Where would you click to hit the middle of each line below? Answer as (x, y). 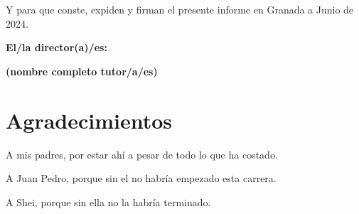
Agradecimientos (89, 120)
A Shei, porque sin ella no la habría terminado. (108, 202)
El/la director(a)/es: (57, 47)
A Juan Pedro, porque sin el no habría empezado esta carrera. (141, 178)
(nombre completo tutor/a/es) (82, 71)
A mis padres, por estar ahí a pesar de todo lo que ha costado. (142, 154)
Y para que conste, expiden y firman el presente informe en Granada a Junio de (180, 9)
